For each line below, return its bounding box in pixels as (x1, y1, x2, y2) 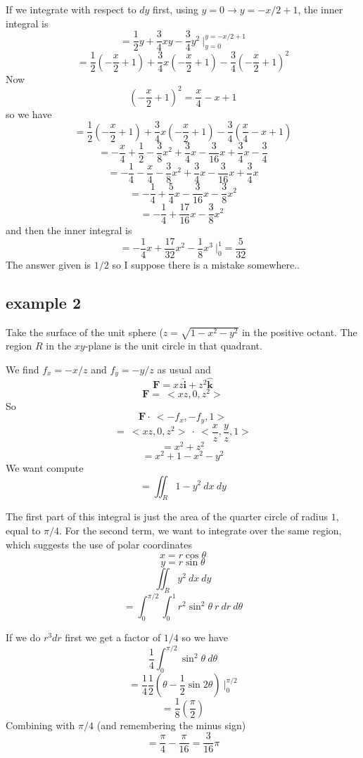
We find (6, 361, 39, 376)
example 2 (6, 291, 81, 313)
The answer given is (6, 257, 91, 271)
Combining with (6, 717, 75, 732)
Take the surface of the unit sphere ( (6, 324, 163, 339)
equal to (6, 522, 41, 537)
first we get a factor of (65, 630, 161, 645)
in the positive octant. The (241, 324, 357, 339)
